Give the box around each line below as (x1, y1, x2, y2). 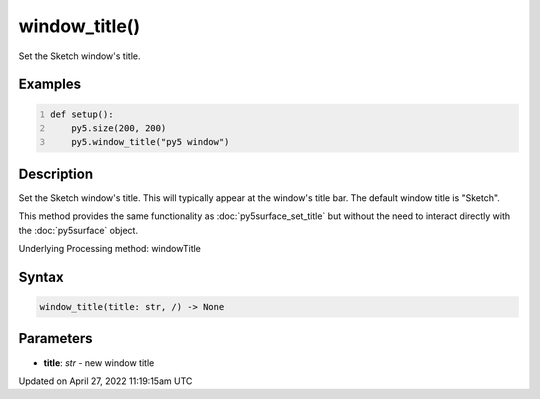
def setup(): (50, 108, 114, 120)
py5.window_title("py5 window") (71, 136, 230, 148)
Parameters (18, 330, 93, 347)
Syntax (18, 268, 64, 285)
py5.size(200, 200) (71, 122, 167, 134)
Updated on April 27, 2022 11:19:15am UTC (18, 375, 193, 387)
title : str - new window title (43, 356, 155, 369)
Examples (18, 76, 82, 93)
